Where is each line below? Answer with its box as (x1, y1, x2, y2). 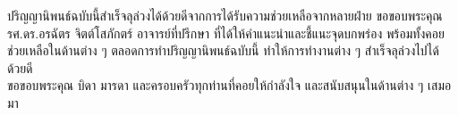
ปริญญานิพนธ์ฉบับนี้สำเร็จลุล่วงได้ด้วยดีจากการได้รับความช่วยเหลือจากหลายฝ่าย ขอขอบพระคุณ (7, 6, 443, 24)
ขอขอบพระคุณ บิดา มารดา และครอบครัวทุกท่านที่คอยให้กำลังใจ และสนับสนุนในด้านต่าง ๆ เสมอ (7, 76, 452, 94)
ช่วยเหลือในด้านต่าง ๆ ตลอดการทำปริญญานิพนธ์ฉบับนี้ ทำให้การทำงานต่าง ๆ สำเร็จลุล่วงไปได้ (7, 41, 439, 60)
